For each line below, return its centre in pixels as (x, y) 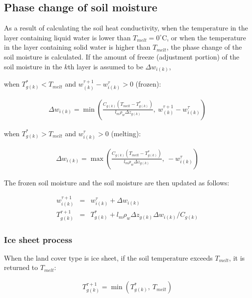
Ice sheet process (38, 239)
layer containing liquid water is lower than (67, 37)
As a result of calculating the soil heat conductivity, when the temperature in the (126, 28)
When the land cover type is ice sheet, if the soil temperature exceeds (108, 257)
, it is (237, 257)
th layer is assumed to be (105, 66)
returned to (21, 267)
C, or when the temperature (204, 37)
